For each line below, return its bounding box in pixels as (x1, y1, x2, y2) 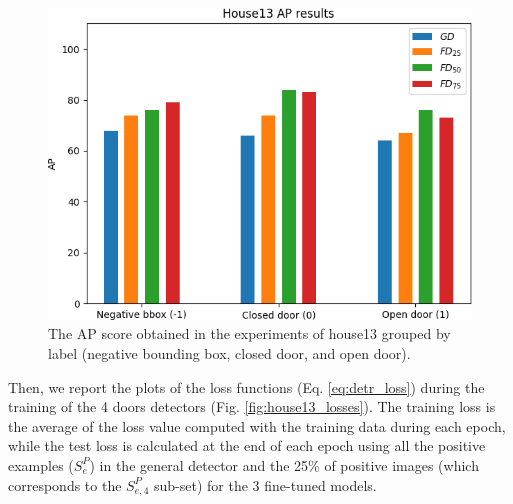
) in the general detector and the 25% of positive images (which (89, 454, 479, 475)
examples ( (8, 454, 74, 475)
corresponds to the (8, 474, 122, 495)
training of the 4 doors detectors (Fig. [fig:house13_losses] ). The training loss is (8, 396, 496, 417)
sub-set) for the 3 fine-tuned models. (153, 474, 377, 495)
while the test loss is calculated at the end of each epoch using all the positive (8, 435, 486, 456)
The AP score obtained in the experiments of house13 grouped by (48, 323, 451, 344)
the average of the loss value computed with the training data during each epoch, (8, 415, 506, 436)
